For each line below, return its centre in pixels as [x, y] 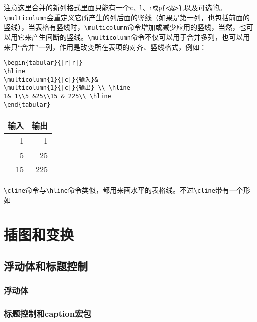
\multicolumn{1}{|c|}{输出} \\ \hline [67, 88]
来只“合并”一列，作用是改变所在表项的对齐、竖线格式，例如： [105, 47]
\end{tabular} [27, 104]
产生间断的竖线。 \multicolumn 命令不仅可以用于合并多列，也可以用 [140, 37]
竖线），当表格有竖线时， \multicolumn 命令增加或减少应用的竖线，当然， [122, 27]
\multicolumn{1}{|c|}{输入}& [51, 80]
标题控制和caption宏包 [48, 313]
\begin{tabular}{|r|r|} [43, 63]
